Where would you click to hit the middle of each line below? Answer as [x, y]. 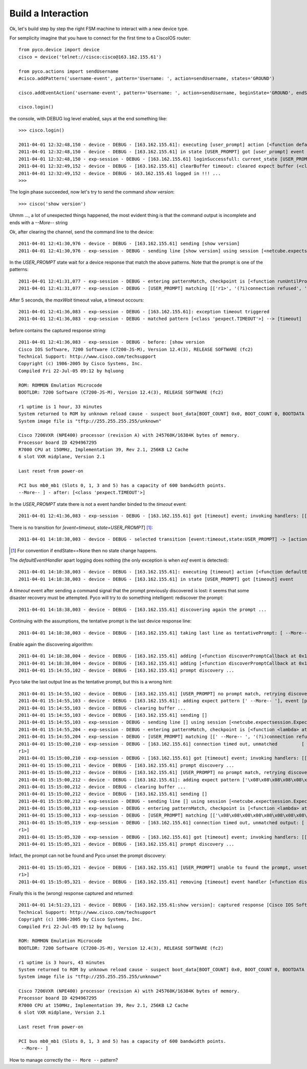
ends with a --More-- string [39, 222]
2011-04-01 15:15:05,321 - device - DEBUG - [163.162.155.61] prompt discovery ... [127, 844]
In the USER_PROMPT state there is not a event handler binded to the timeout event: [98, 504]
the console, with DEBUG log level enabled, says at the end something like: [88, 118]
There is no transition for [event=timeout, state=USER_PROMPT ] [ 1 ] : [81, 527]
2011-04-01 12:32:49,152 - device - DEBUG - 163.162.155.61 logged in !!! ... [120, 173]
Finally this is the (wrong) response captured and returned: [72, 893]
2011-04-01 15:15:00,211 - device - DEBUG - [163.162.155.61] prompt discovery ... [127, 765]
